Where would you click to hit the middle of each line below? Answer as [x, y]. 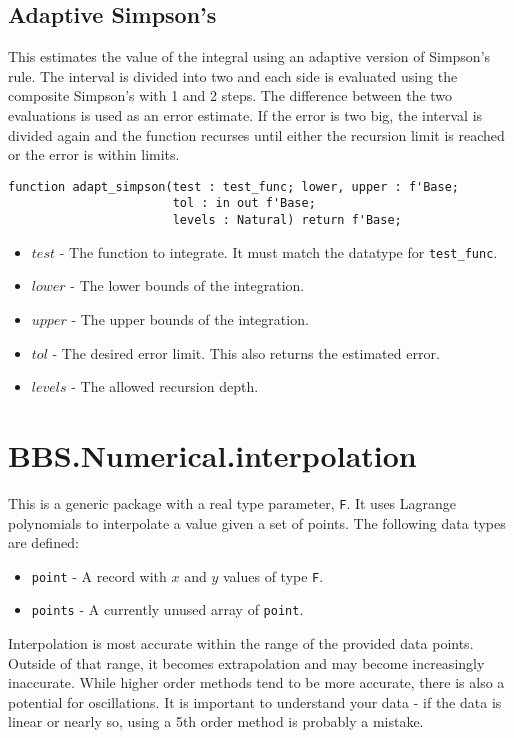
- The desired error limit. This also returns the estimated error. [246, 352]
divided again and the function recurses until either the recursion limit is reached [256, 134]
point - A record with [99, 575]
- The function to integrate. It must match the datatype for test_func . [278, 251]
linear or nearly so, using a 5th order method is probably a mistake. [216, 721]
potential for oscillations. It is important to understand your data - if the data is [255, 701]
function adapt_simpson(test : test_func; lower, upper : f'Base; [234, 186]
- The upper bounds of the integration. [190, 318]
